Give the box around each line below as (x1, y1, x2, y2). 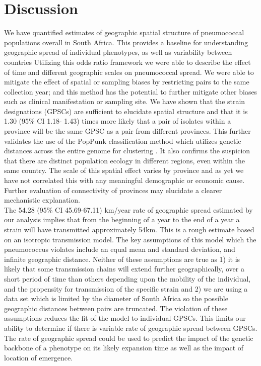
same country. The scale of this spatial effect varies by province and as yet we (4, 165, 244, 175)
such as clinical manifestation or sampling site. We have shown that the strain (4, 96, 245, 107)
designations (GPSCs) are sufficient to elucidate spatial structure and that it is (4, 106, 248, 116)
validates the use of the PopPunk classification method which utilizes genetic (4, 135, 241, 146)
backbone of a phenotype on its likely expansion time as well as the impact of (4, 342, 244, 353)
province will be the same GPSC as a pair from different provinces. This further (4, 126, 251, 136)
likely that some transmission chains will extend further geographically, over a (4, 263, 244, 274)
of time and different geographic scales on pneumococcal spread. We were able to (4, 66, 254, 77)
